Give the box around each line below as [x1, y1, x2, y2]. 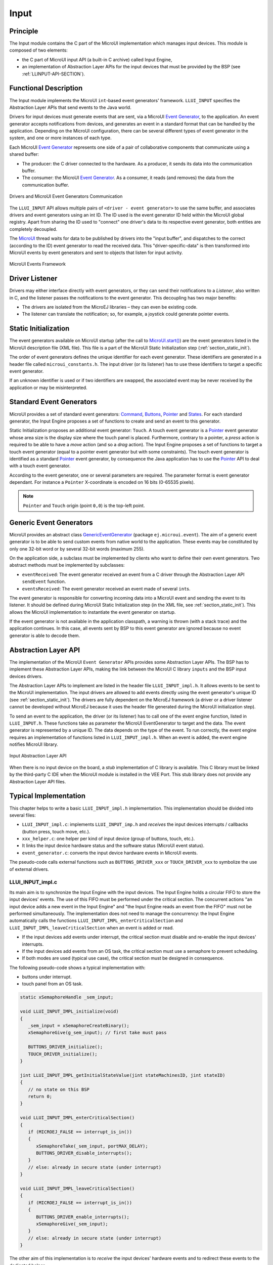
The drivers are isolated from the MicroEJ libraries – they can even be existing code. [22, 304, 198, 310]
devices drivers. [9, 673, 43, 679]
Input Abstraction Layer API [9, 753, 67, 759]
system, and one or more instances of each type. [9, 135, 112, 141]
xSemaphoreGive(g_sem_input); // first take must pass [28, 1030, 167, 1036]
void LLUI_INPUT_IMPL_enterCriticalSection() [20, 1115, 135, 1121]
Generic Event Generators [9, 518, 93, 527]
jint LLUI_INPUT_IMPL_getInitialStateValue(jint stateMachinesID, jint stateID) [20, 1072, 225, 1078]
